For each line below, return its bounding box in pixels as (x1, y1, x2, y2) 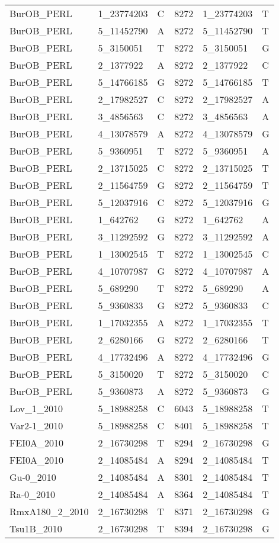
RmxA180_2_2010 (9, 505, 89, 518)
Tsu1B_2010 (9, 522, 62, 535)
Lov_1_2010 (9, 401, 63, 415)
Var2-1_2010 (9, 419, 63, 432)
